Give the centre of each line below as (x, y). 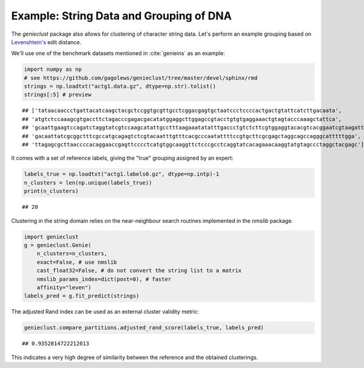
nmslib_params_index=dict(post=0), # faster (104, 279)
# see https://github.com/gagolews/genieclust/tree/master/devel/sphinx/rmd (141, 78)
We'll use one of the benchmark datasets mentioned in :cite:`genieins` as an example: (118, 53)
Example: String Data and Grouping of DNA (121, 16)
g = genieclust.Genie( (58, 245)
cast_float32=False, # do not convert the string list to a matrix (139, 271)
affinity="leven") (64, 287)
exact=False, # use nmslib (77, 262)
